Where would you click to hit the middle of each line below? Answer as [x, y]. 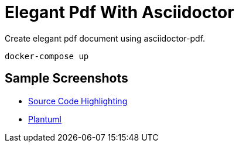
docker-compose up [47, 56]
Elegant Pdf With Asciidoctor [119, 12]
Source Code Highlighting [78, 101]
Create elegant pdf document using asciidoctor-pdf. [105, 38]
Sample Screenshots [66, 78]
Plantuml [45, 119]
